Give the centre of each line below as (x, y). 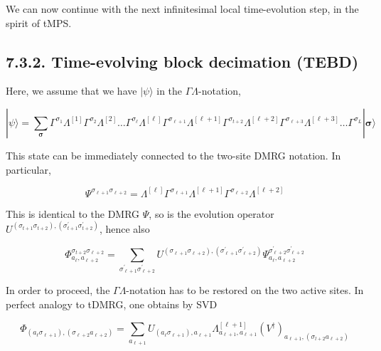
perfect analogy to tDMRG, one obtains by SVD (112, 304)
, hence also (124, 228)
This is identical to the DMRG (73, 213)
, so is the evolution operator (211, 213)
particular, (28, 169)
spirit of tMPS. (39, 22)
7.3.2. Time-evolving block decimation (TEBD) (182, 61)
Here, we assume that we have (71, 91)
